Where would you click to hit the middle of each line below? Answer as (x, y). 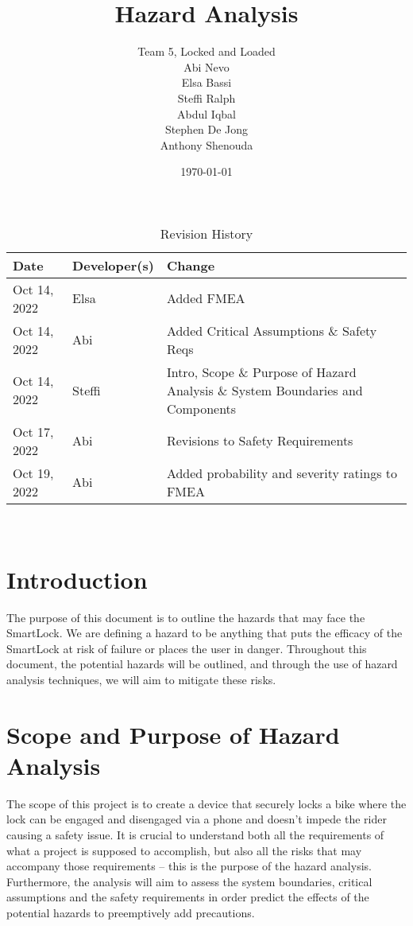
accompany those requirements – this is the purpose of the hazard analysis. (189, 866)
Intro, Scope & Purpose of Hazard (261, 372)
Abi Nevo (206, 66)
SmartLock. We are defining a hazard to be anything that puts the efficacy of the (205, 633)
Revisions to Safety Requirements (260, 441)
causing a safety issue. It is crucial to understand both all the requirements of (195, 835)
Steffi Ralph (206, 97)
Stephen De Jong (206, 129)
